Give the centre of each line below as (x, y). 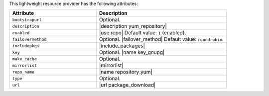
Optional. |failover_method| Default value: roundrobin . (161, 39)
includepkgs (26, 46)
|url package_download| (127, 85)
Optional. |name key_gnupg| (132, 52)
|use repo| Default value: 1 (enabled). (142, 33)
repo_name (23, 72)
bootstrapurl (27, 20)
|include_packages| (122, 46)
